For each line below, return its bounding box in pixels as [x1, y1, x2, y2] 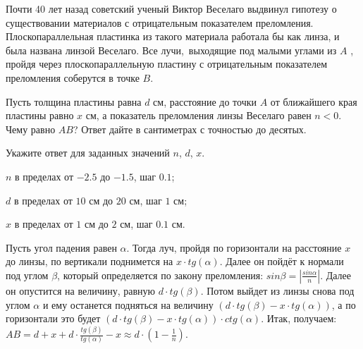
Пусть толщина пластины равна [6, 94, 142, 109]
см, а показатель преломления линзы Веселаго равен [85, 108, 312, 123]
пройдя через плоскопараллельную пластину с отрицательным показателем [6, 56, 328, 71]
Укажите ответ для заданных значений [6, 145, 170, 160]
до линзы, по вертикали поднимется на [6, 254, 173, 269]
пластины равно [6, 108, 74, 123]
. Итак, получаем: [261, 311, 337, 326]
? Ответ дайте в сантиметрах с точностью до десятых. [73, 121, 307, 136]
